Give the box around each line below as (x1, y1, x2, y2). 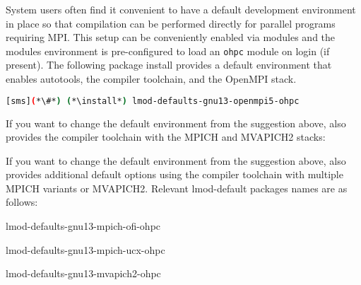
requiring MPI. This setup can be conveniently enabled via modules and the (6, 30, 336, 45)
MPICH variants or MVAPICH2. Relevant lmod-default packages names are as (6, 180, 348, 195)
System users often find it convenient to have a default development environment (6, 2, 356, 16)
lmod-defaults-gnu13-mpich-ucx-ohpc (6, 242, 165, 257)
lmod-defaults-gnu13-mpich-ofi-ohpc (6, 219, 161, 233)
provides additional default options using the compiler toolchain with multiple (6, 167, 343, 182)
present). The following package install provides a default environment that (6, 57, 332, 72)
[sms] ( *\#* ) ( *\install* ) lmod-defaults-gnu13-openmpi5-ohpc (6, 95, 300, 106)
